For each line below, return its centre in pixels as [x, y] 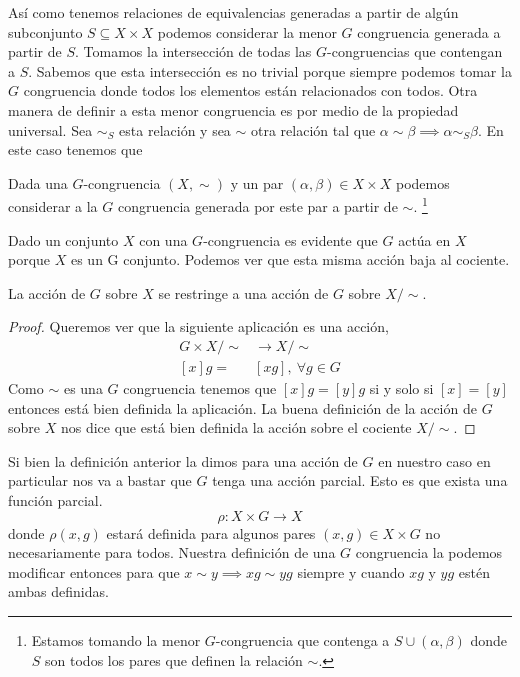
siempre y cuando [351, 571]
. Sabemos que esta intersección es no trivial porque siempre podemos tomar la [270, 70]
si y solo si [401, 388]
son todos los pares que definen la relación [174, 659]
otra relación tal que [313, 129]
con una [163, 239]
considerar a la [53, 206]
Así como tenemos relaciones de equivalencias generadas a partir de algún [233, 12]
